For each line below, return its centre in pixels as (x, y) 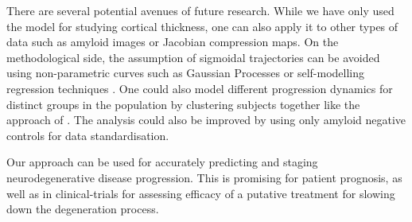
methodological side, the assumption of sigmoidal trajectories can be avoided (193, 57)
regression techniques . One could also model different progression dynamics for (200, 88)
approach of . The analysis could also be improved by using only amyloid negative (206, 120)
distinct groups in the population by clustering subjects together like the (183, 104)
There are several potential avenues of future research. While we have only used (200, 10)
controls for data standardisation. (88, 135)
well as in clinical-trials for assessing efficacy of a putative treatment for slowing (201, 193)
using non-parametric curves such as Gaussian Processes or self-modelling (186, 73)
